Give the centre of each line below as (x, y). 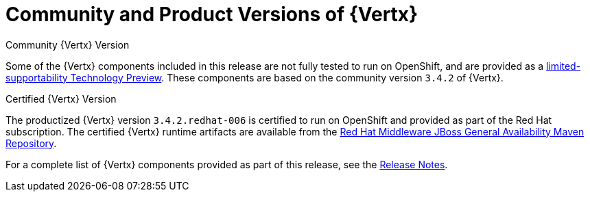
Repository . (31, 143)
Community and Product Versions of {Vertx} (212, 14)
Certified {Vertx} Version (61, 98)
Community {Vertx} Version (68, 44)
